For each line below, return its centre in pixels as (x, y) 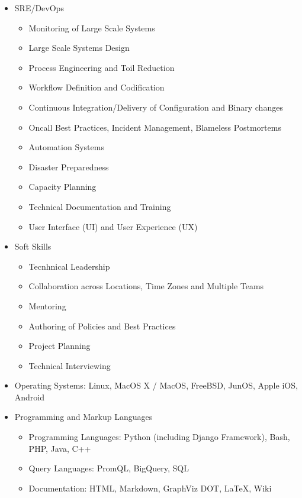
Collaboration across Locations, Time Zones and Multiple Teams (146, 286)
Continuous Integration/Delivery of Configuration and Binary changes (156, 107)
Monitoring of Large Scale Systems (92, 28)
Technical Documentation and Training (100, 206)
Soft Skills (33, 246)
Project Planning (60, 346)
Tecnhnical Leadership (69, 266)
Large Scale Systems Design (79, 48)
